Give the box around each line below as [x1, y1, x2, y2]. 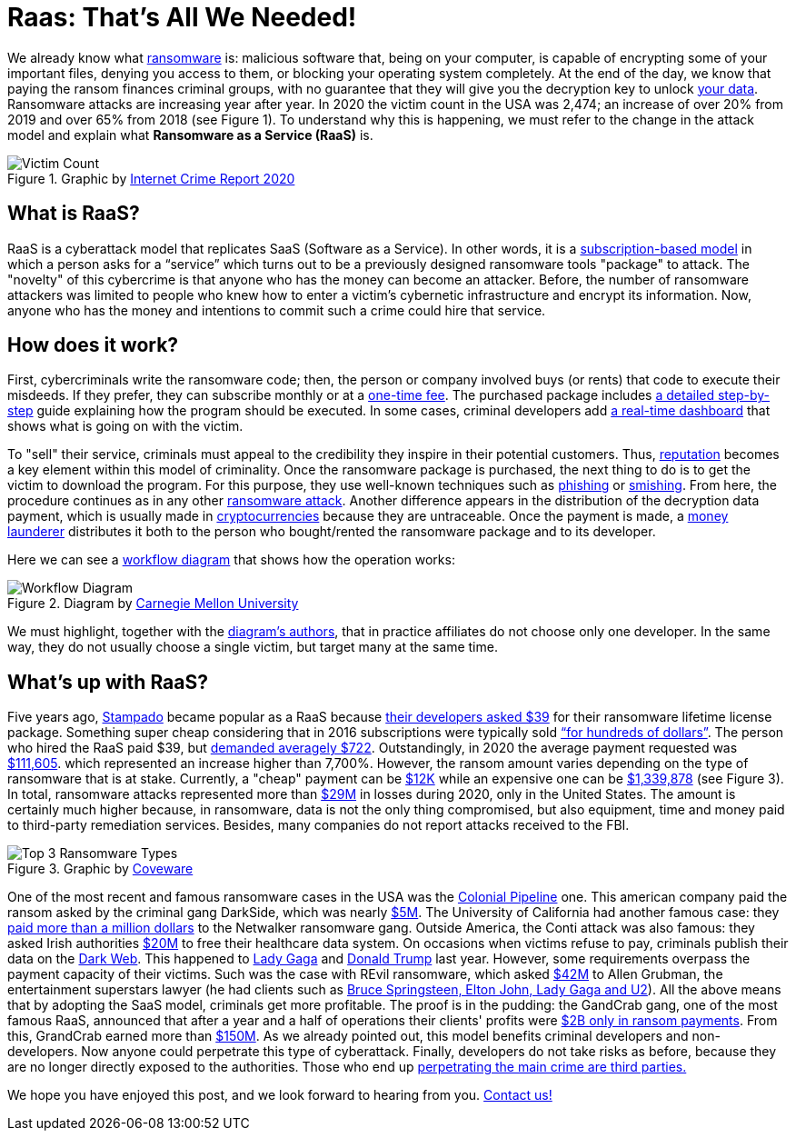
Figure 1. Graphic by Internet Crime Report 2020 [7, 170, 295, 186]
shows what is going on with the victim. [7, 418, 244, 434]
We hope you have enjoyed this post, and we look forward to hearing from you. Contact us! [7, 1087, 552, 1103]
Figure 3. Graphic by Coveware [7, 861, 194, 877]
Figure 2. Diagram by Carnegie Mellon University [7, 595, 299, 612]
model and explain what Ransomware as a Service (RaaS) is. [7, 126, 373, 143]
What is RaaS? [7, 202, 140, 225]
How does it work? [7, 334, 179, 357]
